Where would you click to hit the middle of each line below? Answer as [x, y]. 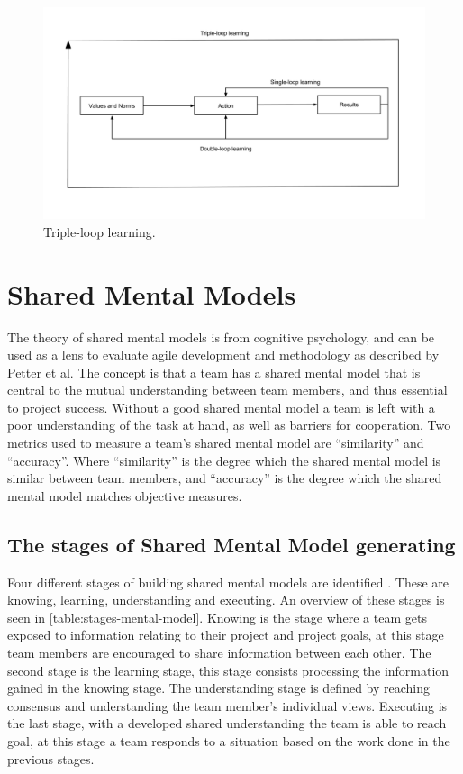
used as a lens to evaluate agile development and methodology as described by [223, 355]
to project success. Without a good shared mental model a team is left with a [221, 407]
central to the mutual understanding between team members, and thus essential [227, 390]
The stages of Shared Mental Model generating [231, 544]
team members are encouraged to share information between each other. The [219, 653]
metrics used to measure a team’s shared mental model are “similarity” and [216, 443]
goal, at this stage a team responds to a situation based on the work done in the [229, 740]
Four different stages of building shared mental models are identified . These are [228, 582]
